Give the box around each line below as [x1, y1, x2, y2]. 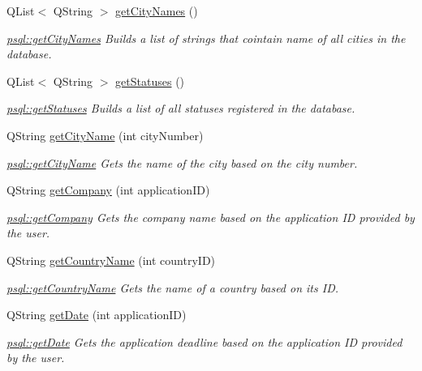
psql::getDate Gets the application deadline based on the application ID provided [6, 333, 403, 350]
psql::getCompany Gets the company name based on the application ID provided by [6, 208, 415, 225]
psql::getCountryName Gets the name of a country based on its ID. [6, 279, 339, 296]
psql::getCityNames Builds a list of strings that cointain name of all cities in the [6, 29, 406, 46]
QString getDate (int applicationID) [6, 306, 187, 323]
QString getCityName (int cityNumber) [6, 126, 204, 143]
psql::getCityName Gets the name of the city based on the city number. [6, 154, 358, 171]
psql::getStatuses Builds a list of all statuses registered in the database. [6, 100, 355, 117]
